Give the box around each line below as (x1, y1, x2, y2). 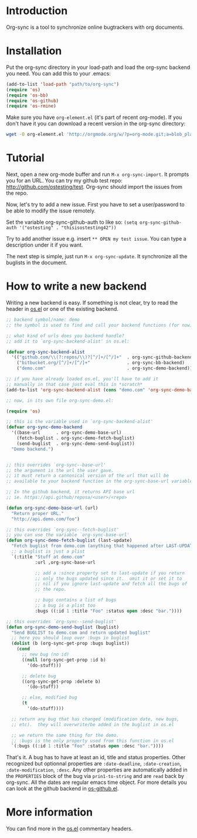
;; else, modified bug (21, 694, 77, 701)
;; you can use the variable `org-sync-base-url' (6, 532, 130, 538)
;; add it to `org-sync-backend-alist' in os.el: (6, 338, 130, 344)
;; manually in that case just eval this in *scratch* (6, 381, 143, 387)
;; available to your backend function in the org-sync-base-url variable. (6, 478, 195, 484)
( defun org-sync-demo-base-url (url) (6, 505, 98, 511)
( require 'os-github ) (6, 98, 59, 104)
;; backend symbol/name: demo (6, 317, 80, 322)
